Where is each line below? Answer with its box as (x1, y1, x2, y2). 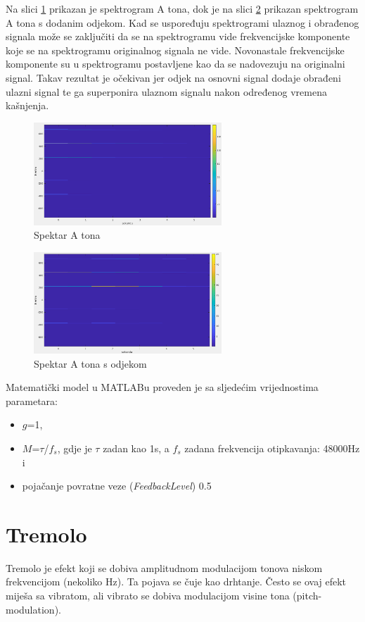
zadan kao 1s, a (103, 440, 169, 455)
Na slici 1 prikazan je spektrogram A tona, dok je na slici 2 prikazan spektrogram (6, 1, 359, 15)
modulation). (6, 602, 61, 616)
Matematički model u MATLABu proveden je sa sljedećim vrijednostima (6, 380, 319, 394)
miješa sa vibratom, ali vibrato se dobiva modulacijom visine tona (6, 588, 290, 603)
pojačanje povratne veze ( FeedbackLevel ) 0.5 (22, 478, 212, 493)
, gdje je (57, 440, 92, 455)
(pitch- (293, 588, 322, 603)
